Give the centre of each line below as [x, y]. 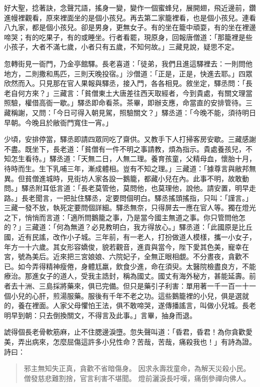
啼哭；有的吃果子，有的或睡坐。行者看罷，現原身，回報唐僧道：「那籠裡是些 [128, 37]
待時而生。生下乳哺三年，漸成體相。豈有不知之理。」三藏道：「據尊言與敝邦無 [130, 168]
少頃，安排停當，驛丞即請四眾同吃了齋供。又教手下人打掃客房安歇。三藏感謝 [130, 139]
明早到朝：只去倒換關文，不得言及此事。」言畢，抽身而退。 [100, 315]
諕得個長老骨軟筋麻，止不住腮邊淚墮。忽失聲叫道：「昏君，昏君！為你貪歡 [125, 332]
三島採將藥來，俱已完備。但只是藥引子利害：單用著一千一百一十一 [147, 286]
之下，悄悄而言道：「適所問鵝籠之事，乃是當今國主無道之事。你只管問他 [121, 217]
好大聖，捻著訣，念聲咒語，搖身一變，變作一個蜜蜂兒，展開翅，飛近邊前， [126, 7]
